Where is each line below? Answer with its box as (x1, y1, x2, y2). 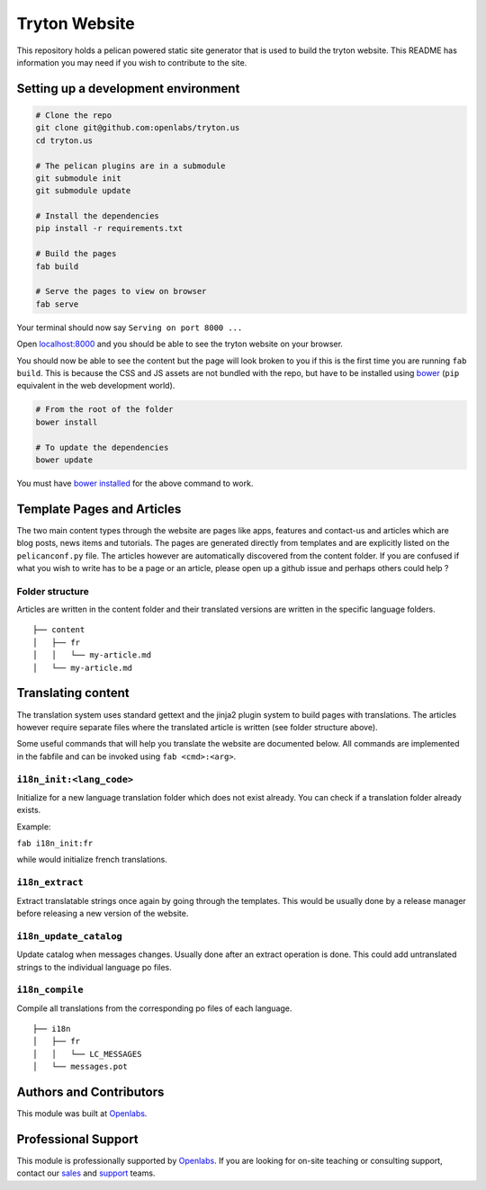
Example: (16, 821, 51, 832)
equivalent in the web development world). (16, 380, 175, 391)
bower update (35, 454, 94, 465)
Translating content (16, 685, 130, 701)
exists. (16, 805, 41, 816)
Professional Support (16, 1132, 139, 1147)
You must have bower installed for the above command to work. (16, 478, 254, 488)
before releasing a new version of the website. (16, 908, 189, 918)
